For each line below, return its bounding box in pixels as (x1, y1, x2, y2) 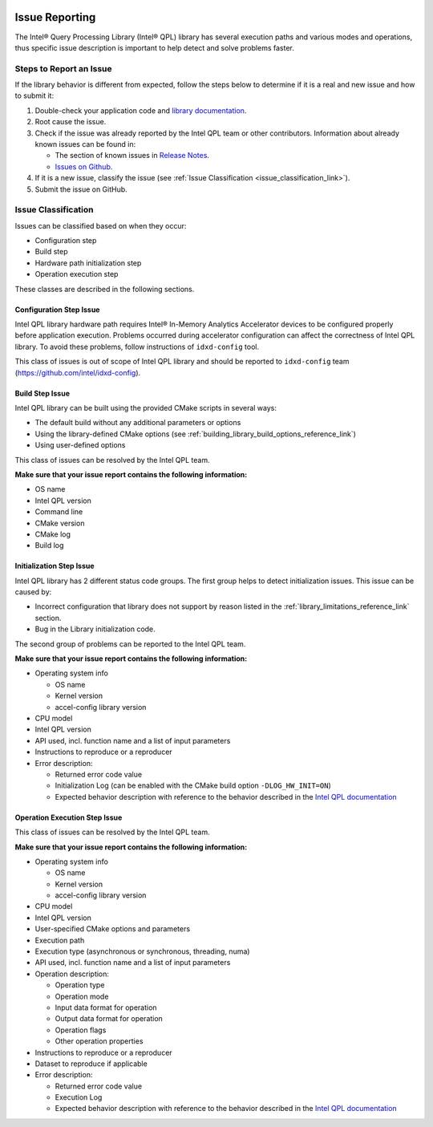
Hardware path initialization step (34, 257, 142, 268)
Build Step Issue (14, 388, 71, 398)
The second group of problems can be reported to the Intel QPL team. (14, 638, 246, 649)
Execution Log (55, 1093, 103, 1102)
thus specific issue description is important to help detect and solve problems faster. (14, 43, 294, 52)
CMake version (34, 518, 85, 528)
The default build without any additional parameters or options (34, 418, 241, 428)
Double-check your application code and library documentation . (34, 105, 247, 116)
